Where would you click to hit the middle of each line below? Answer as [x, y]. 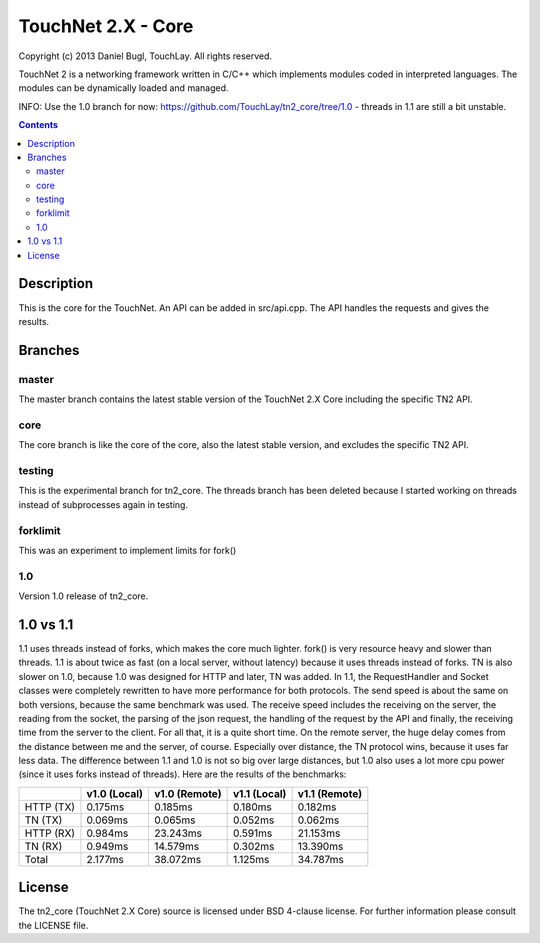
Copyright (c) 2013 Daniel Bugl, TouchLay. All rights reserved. [145, 56]
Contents [38, 125]
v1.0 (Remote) [187, 793]
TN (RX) [43, 846]
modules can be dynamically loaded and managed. [123, 88]
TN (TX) [43, 820]
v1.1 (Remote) [330, 793]
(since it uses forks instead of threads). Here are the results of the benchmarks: [182, 774]
